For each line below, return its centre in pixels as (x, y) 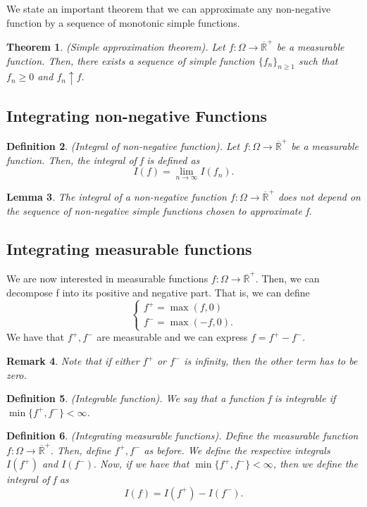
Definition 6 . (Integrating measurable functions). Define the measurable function (182, 436)
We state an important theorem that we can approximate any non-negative (169, 8)
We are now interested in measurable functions (107, 278)
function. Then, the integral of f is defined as (103, 159)
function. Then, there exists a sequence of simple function (131, 60)
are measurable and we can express (172, 337)
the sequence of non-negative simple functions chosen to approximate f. (159, 210)
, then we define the (316, 464)
